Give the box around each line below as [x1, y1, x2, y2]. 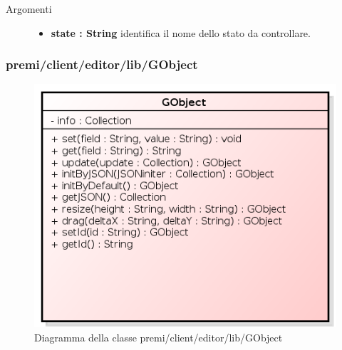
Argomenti [6, 1, 52, 16]
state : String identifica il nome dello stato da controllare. [51, 25, 311, 40]
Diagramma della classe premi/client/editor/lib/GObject [34, 330, 283, 345]
